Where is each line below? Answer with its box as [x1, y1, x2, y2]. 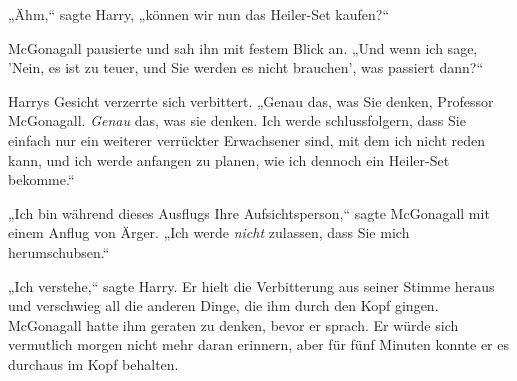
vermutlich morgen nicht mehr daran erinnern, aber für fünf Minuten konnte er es [8, 334, 509, 355]
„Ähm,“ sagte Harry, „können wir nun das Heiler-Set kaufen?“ [8, 4, 390, 24]
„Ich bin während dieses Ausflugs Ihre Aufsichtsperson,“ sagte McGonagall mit [8, 202, 490, 223]
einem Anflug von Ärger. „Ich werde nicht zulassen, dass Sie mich [8, 222, 410, 243]
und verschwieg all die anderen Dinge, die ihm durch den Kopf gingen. [8, 295, 439, 316]
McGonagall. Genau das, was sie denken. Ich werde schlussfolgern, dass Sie [8, 110, 466, 131]
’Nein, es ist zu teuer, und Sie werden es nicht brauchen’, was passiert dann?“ [8, 57, 484, 78]
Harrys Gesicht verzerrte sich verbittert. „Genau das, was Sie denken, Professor [8, 90, 494, 111]
